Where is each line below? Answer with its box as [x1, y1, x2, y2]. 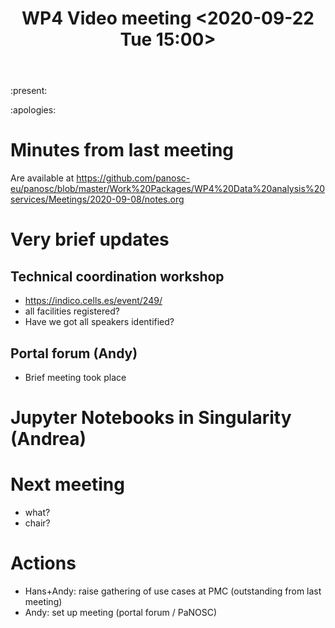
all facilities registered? [24, 305, 120, 317]
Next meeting [10, 473, 125, 496]
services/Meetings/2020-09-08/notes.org [10, 193, 185, 206]
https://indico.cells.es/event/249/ [24, 295, 163, 307]
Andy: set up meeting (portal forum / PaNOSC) [24, 607, 218, 618]
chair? [24, 517, 51, 529]
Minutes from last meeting [10, 139, 235, 162]
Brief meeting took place [24, 371, 127, 383]
